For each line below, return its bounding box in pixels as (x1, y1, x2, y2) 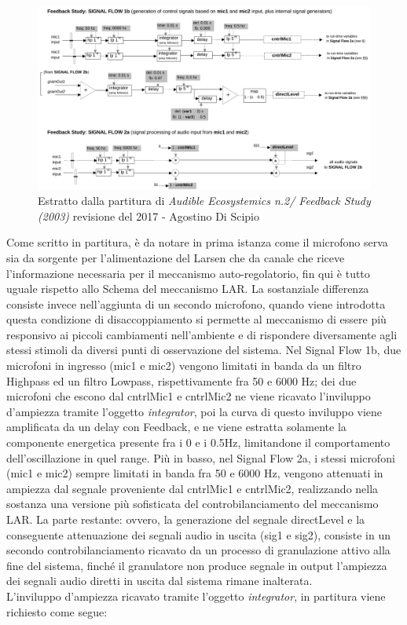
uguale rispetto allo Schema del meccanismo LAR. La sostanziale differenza (6, 280, 369, 297)
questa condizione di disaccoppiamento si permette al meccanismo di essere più (6, 311, 387, 327)
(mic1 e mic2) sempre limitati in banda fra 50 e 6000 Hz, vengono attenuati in (6, 465, 383, 481)
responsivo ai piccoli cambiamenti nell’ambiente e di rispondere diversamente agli (6, 326, 398, 342)
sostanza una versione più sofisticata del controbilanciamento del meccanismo (6, 495, 379, 512)
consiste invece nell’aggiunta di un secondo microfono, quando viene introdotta (6, 295, 386, 312)
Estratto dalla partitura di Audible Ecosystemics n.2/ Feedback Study (38, 192, 371, 209)
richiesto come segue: (6, 603, 108, 620)
